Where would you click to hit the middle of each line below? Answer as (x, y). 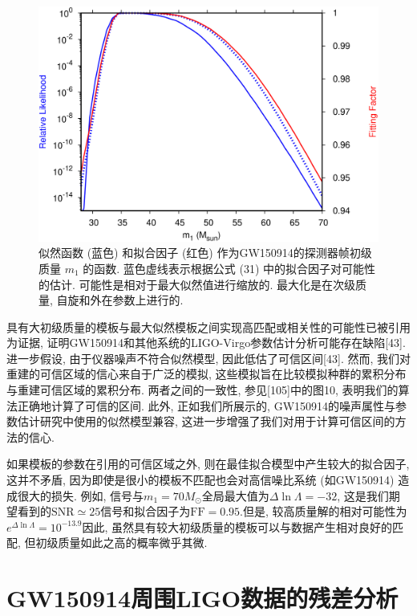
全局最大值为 (235, 495)
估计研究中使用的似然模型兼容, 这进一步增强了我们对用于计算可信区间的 (206, 421)
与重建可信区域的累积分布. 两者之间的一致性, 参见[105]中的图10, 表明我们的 (202, 390)
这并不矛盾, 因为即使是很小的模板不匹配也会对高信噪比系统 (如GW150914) (200, 480)
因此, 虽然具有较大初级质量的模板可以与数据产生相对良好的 (237, 526)
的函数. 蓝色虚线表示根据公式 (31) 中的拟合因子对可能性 (229, 268)
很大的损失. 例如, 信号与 (81, 495)
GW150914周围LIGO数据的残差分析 (202, 598)
